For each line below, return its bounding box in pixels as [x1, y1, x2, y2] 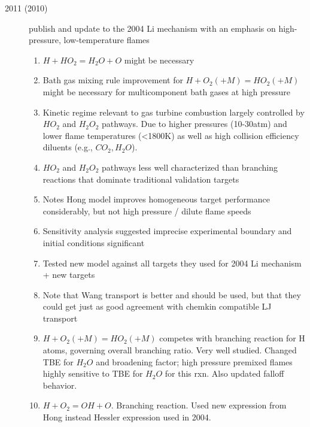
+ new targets [42, 268, 95, 281]
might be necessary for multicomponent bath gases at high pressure [42, 85, 291, 98]
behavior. [42, 378, 77, 391]
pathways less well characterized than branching [102, 160, 278, 173]
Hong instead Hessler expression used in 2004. [42, 411, 211, 423]
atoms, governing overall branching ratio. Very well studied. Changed [42, 344, 297, 356]
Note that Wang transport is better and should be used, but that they [42, 288, 301, 301]
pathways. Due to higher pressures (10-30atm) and [102, 117, 287, 130]
